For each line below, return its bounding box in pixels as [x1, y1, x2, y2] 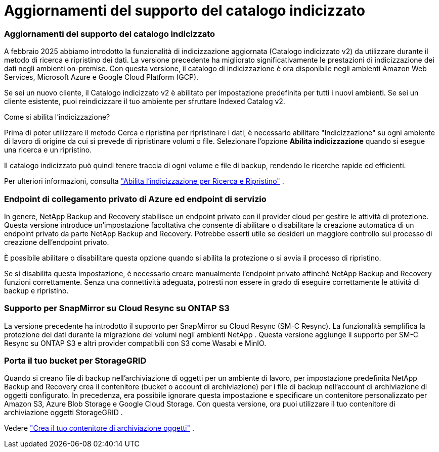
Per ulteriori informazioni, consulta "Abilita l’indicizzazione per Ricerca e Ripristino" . [4, 177, 284, 186]
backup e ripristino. [4, 286, 69, 295]
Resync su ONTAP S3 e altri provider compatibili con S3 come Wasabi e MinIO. [4, 338, 267, 347]
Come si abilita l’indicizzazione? [4, 113, 110, 122]
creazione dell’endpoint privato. [4, 237, 109, 246]
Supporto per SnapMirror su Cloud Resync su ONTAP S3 [4, 303, 230, 314]
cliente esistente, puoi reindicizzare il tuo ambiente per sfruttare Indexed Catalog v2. [4, 97, 285, 106]
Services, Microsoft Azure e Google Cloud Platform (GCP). [4, 73, 199, 82]
